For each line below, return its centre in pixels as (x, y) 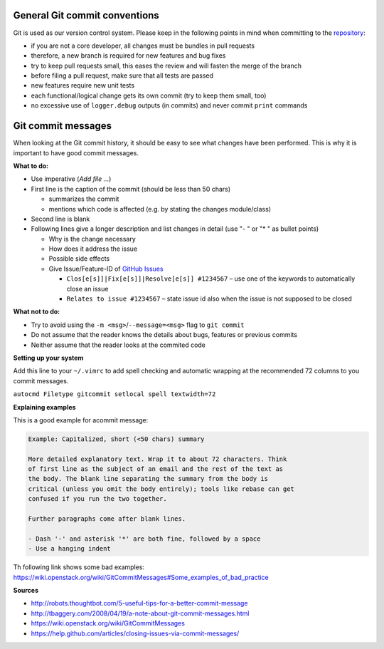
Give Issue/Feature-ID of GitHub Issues (106, 269)
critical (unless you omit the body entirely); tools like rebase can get (161, 489)
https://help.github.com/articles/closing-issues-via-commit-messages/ (135, 633)
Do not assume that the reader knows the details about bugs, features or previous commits (164, 335)
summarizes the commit (84, 199)
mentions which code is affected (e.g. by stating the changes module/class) (160, 209)
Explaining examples (44, 407)
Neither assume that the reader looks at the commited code (118, 345)
